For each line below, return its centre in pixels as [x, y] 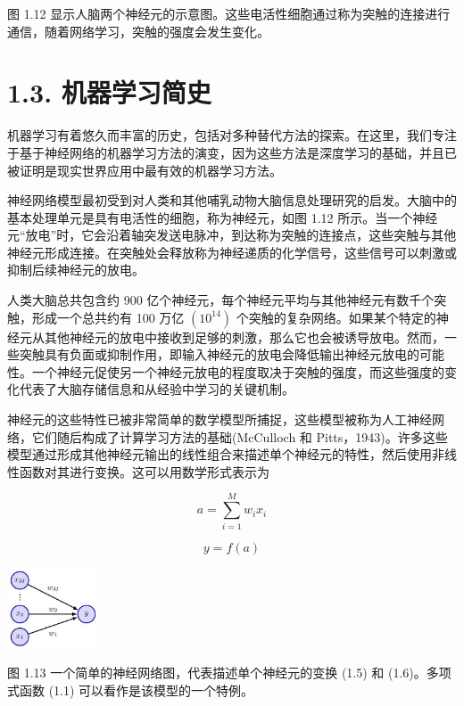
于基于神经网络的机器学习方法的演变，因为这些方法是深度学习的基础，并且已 [232, 152]
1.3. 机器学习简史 [109, 92]
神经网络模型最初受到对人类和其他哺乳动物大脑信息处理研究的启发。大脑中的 [232, 200]
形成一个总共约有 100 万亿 [108, 317]
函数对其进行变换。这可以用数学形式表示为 [144, 471]
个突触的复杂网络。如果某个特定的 [336, 317]
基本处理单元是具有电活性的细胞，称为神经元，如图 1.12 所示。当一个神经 [223, 217]
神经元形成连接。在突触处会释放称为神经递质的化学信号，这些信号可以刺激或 [232, 252]
